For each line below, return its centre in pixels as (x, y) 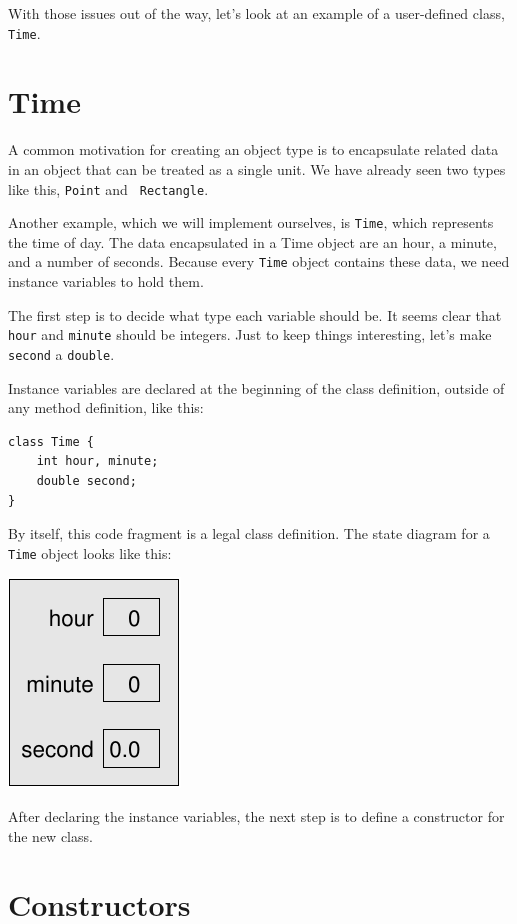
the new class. (50, 835)
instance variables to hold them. (106, 281)
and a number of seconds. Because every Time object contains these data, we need (259, 261)
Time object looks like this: (90, 552)
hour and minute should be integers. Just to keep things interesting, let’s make (250, 334)
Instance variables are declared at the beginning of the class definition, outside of (256, 387)
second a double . (61, 353)
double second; (86, 481)
